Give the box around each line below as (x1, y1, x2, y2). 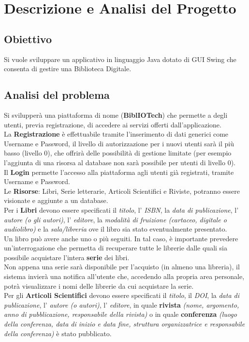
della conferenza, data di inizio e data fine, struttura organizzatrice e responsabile (4, 319, 245, 329)
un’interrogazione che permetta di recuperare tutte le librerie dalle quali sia (4, 243, 228, 253)
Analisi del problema (4, 87, 110, 102)
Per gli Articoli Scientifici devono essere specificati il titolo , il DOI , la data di (4, 290, 240, 300)
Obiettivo (4, 31, 52, 46)
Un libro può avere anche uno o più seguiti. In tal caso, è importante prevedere (4, 233, 238, 243)
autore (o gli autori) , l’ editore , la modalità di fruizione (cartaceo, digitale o (4, 214, 227, 224)
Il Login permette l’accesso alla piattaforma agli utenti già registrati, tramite (4, 167, 234, 177)
